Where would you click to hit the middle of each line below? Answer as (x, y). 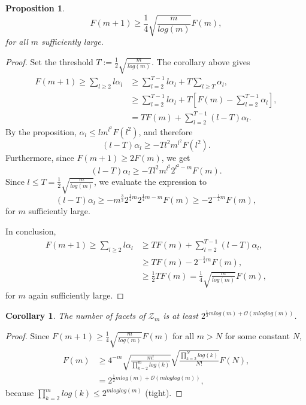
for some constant (257, 335)
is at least (181, 316)
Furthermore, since (40, 158)
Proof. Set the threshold (49, 61)
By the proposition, (41, 131)
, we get (176, 158)
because (20, 393)
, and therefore (166, 131)
